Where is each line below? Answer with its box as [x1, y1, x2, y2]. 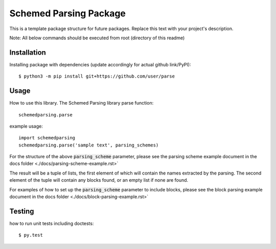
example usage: [9, 123, 43, 129]
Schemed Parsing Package [9, 8, 126, 19]
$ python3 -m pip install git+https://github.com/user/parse [18, 73, 175, 79]
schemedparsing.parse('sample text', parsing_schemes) [18, 142, 159, 148]
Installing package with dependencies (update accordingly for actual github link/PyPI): [9, 61, 191, 67]
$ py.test [18, 232, 43, 238]
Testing [9, 207, 34, 215]
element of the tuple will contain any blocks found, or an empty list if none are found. [9, 177, 189, 183]
